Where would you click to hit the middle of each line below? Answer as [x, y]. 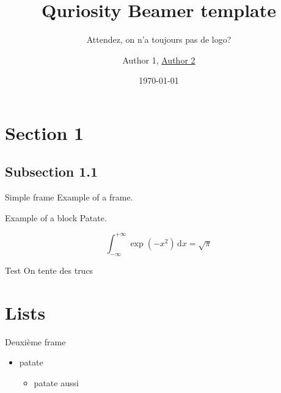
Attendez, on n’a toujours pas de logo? [159, 39]
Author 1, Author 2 [159, 60]
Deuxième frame [35, 341]
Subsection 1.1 [52, 171]
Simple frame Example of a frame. [69, 197]
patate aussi [56, 382]
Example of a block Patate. [56, 217]
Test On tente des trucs [49, 270]
